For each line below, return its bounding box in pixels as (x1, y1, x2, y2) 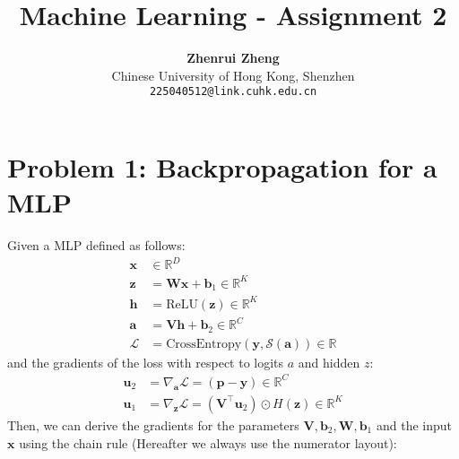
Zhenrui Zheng (186, 48, 280, 67)
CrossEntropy (166, 337, 242, 351)
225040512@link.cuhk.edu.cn (149, 85, 317, 99)
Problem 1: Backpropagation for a (7, 148, 437, 185)
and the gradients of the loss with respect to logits (7, 352, 284, 371)
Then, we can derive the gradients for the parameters (7, 415, 299, 434)
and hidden (298, 352, 360, 371)
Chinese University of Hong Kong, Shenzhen (111, 65, 355, 84)
